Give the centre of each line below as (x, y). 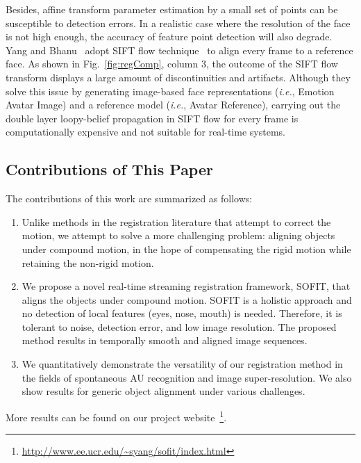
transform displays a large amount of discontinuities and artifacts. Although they (178, 77)
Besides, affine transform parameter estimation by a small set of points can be (172, 9)
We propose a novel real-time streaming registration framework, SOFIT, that (186, 286)
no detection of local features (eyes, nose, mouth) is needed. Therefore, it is (182, 313)
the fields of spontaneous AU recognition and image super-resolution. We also (187, 377)
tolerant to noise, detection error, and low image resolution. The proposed (179, 326)
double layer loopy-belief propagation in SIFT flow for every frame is (152, 118)
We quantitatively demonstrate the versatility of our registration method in (182, 364)
